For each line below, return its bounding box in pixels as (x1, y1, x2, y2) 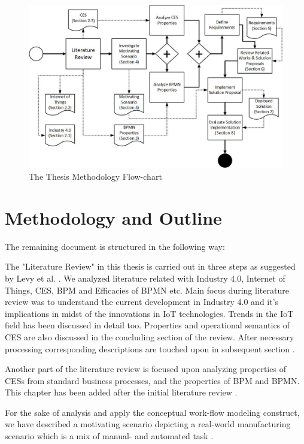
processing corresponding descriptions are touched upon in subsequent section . (5, 342, 295, 355)
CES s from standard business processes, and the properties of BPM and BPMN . (5, 374, 300, 386)
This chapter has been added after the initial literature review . (5, 386, 238, 398)
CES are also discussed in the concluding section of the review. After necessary (5, 330, 294, 343)
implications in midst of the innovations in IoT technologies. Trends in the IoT (5, 307, 294, 319)
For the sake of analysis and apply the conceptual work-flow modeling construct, (5, 406, 300, 418)
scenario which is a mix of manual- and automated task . (5, 430, 214, 442)
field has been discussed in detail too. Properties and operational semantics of (5, 319, 290, 331)
